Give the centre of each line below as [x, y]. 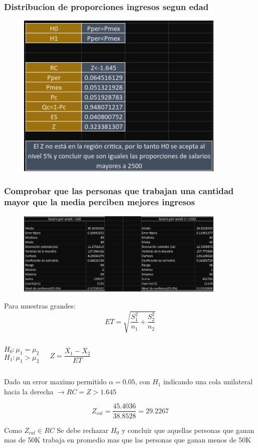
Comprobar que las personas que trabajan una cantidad [119, 190]
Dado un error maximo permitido [55, 382]
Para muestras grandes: [40, 305]
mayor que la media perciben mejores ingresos [99, 202]
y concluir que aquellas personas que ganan [188, 430]
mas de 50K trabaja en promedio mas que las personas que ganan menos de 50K [128, 440]
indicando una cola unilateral [208, 382]
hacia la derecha [29, 391]
